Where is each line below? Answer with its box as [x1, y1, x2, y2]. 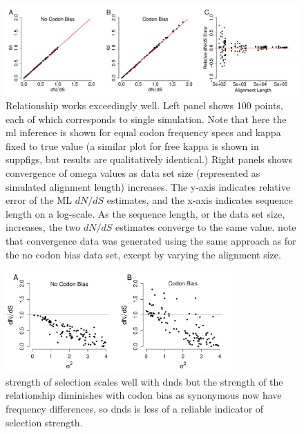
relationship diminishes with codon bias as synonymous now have [6, 388, 282, 402]
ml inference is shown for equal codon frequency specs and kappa [6, 125, 281, 140]
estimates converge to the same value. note [115, 220, 296, 234]
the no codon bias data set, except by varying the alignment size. [6, 247, 281, 261]
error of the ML [6, 193, 72, 207]
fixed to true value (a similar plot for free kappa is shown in [6, 138, 259, 153]
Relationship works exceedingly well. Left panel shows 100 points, [6, 98, 283, 113]
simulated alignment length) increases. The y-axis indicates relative [6, 179, 290, 194]
